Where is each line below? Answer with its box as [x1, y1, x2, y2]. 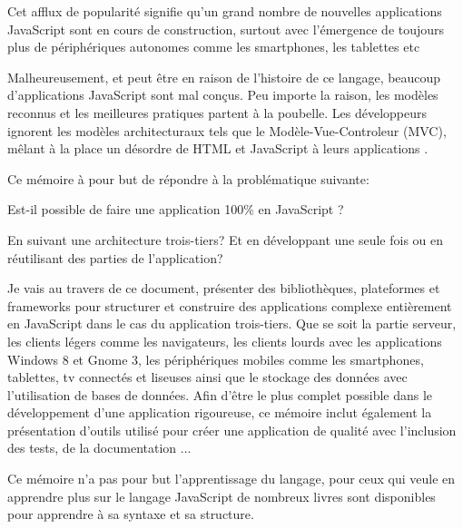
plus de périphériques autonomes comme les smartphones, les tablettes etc [7, 37, 420, 56]
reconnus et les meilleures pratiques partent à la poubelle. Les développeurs [7, 103, 428, 122]
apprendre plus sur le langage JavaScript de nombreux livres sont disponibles [7, 486, 436, 505]
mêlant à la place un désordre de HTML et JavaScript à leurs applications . [7, 139, 429, 158]
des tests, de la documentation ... [7, 438, 192, 457]
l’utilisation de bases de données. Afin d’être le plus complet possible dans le [7, 385, 433, 404]
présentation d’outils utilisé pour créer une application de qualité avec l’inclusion [7, 420, 457, 439]
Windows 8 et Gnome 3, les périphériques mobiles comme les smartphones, [7, 349, 424, 368]
